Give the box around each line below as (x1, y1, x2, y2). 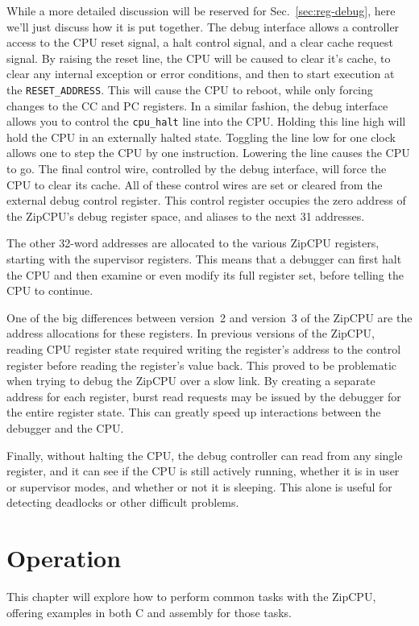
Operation (6, 541, 122, 574)
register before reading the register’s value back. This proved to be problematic (6, 356, 396, 373)
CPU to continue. (6, 282, 93, 299)
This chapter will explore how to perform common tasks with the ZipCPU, (6, 588, 376, 605)
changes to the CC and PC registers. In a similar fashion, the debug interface (6, 97, 388, 114)
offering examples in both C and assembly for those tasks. (6, 603, 292, 620)
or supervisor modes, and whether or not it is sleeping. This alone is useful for (6, 478, 392, 495)
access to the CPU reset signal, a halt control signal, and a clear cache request (6, 34, 393, 51)
